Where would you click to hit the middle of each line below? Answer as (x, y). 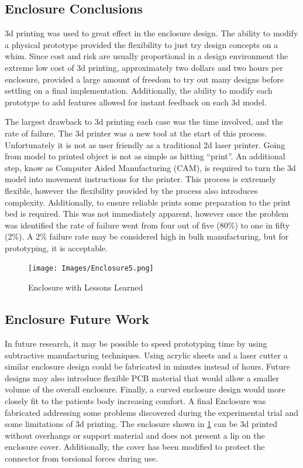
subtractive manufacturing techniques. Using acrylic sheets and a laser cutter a (146, 355)
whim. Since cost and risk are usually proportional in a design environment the (147, 56)
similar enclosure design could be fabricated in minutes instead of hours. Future (147, 366)
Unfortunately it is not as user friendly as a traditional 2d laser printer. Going (145, 144)
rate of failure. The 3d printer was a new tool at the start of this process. (136, 133)
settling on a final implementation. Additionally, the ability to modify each (139, 90)
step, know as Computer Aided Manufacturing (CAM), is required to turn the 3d (150, 167)
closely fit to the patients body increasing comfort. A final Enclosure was (135, 400)
